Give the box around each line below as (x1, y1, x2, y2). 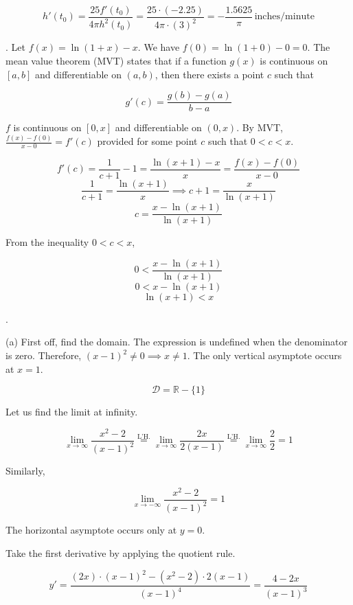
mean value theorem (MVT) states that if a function (5, 54, 227, 67)
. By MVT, (236, 120, 284, 135)
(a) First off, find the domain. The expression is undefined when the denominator (5, 334, 348, 349)
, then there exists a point (155, 67, 264, 81)
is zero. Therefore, (5, 348, 82, 363)
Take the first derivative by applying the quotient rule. (5, 545, 236, 560)
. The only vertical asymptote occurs (187, 348, 342, 363)
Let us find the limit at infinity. (5, 404, 138, 419)
